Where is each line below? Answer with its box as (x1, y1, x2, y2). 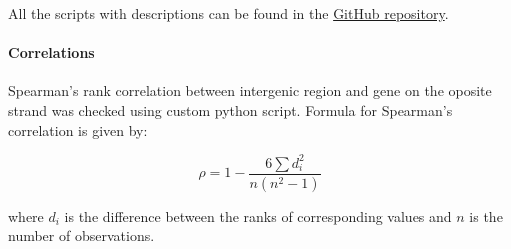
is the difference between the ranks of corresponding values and (64, 205, 452, 226)
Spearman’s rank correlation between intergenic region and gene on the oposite (8, 80, 492, 101)
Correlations (8, 42, 95, 63)
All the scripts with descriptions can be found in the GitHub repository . (8, 3, 449, 23)
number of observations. (8, 225, 155, 246)
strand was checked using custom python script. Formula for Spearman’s (8, 99, 453, 120)
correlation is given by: (8, 119, 148, 140)
